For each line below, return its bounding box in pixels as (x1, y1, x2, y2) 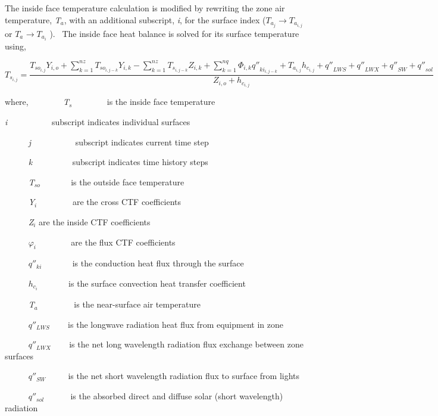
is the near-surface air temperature (74, 298, 201, 311)
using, (5, 39, 26, 52)
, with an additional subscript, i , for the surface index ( (64, 13, 266, 26)
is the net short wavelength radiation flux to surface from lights (68, 370, 300, 382)
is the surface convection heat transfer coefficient (68, 277, 246, 289)
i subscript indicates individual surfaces (5, 116, 190, 128)
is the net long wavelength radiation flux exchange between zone (69, 338, 304, 350)
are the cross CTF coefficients (73, 195, 182, 208)
